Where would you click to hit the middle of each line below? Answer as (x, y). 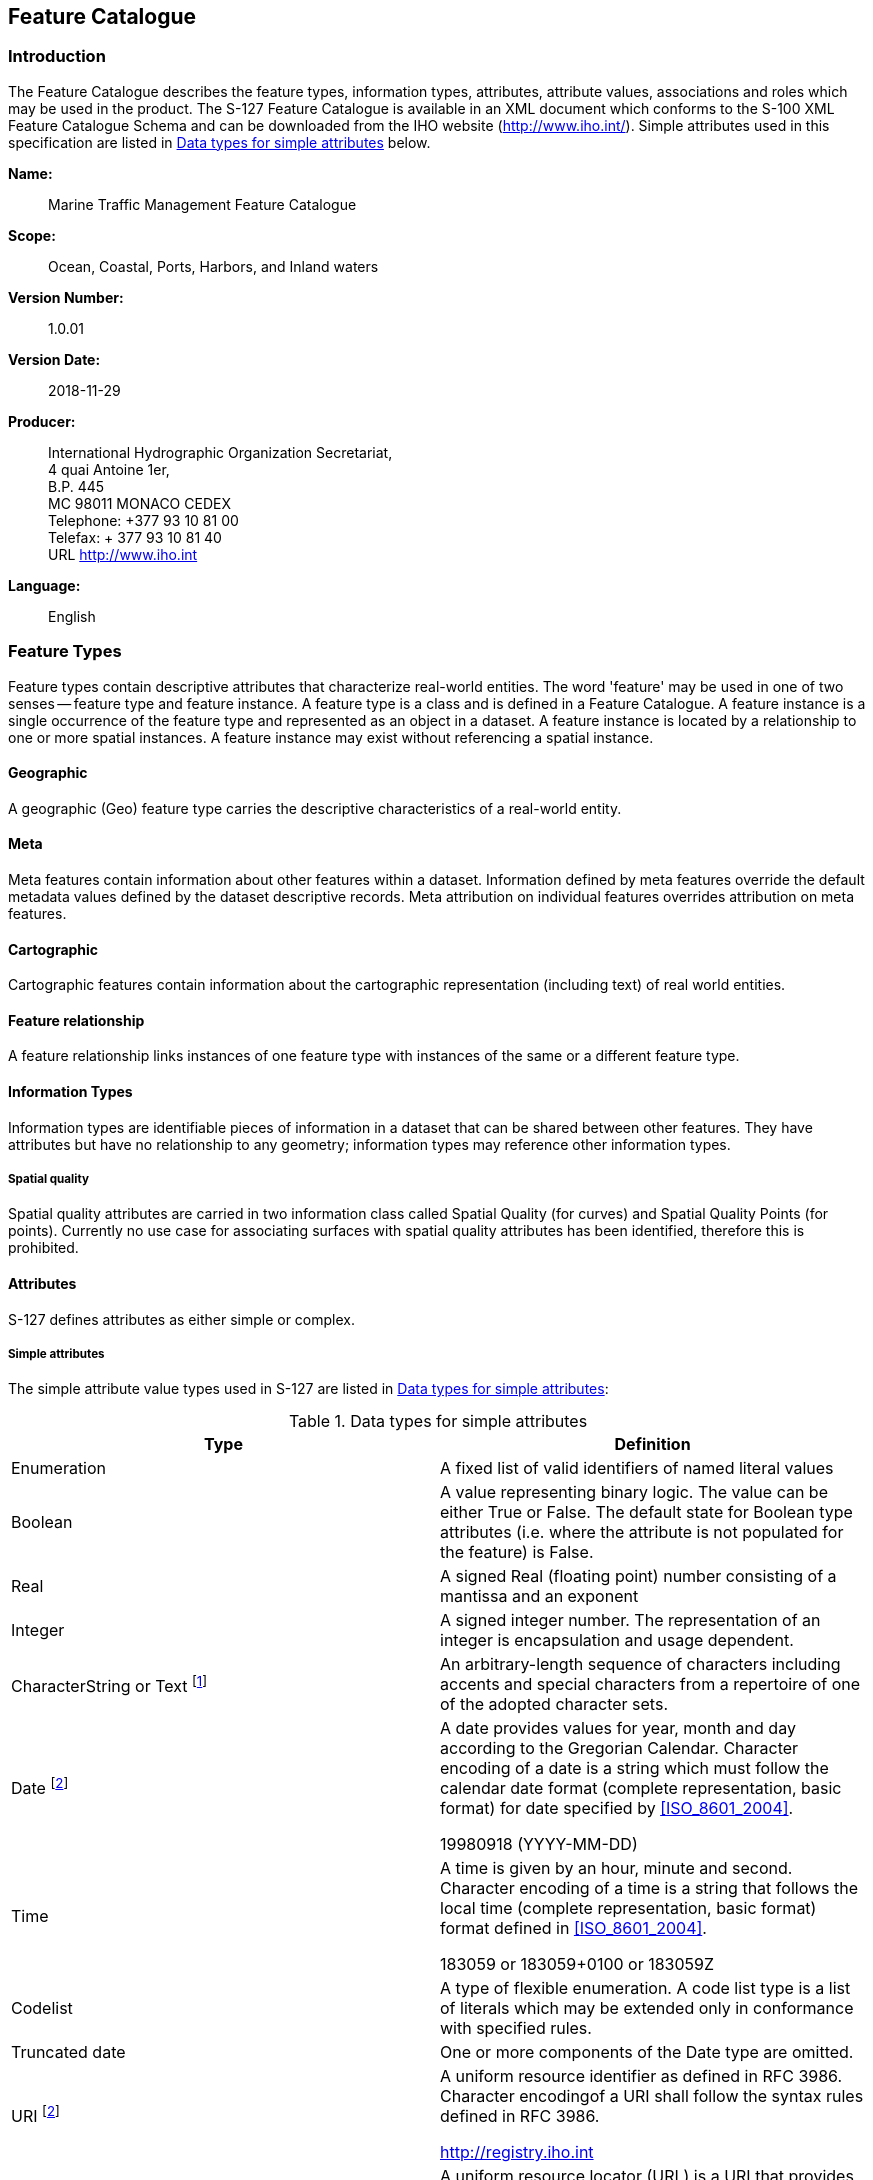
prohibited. (43, 1248)
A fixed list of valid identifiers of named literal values (637, 1468)
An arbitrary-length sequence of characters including (640, 1664)
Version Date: (54, 359)
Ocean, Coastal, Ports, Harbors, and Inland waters (213, 266)
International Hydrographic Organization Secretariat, (220, 452)
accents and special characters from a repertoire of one (650, 1684)
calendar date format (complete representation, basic (641, 1788)
